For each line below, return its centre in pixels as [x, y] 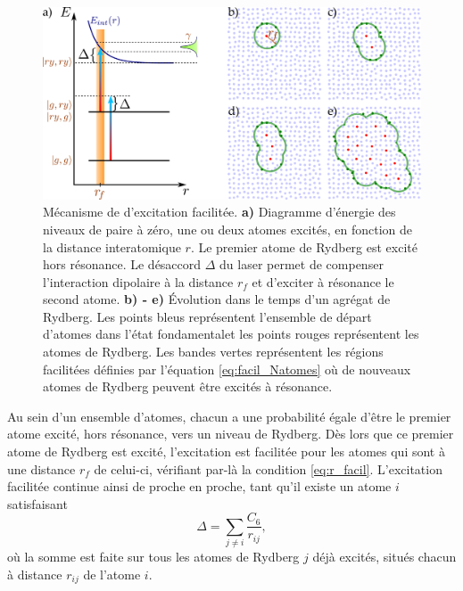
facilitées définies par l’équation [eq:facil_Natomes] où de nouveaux [227, 369]
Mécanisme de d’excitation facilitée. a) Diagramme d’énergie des [219, 212]
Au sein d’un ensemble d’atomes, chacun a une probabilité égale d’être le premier [229, 416]
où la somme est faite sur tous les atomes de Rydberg [153, 557]
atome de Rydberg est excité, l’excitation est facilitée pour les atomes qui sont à [226, 451]
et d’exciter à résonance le [323, 281]
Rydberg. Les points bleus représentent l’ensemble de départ [207, 316]
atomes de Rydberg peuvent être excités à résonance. [188, 386]
